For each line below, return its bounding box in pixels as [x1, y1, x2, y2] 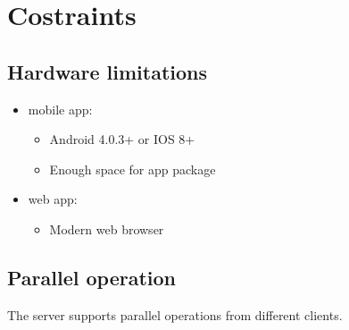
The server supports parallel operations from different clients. [7, 305, 343, 324]
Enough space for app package [49, 159, 216, 178]
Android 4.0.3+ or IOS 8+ [49, 130, 195, 148]
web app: [28, 190, 78, 208]
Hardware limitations [7, 57, 208, 85]
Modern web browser [49, 219, 164, 238]
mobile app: [28, 99, 93, 118]
